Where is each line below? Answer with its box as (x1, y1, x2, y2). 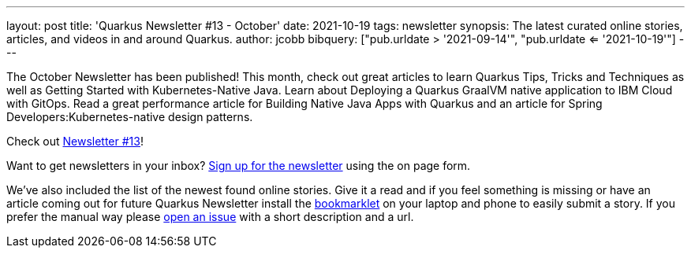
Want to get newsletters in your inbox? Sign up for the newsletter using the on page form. (6, 159, 471, 172)
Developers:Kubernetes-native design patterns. (6, 110, 253, 123)
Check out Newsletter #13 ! (6, 134, 144, 148)
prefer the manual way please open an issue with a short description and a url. (6, 210, 414, 223)
